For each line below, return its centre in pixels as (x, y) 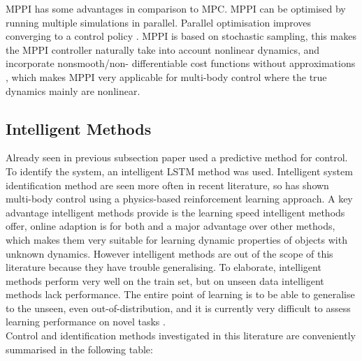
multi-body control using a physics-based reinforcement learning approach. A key (179, 199)
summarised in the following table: (79, 349)
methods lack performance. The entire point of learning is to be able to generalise (180, 294)
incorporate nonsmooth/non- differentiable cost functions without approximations (181, 63)
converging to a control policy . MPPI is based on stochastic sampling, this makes (181, 36)
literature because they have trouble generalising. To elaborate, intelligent (164, 267)
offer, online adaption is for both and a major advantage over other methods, (171, 226)
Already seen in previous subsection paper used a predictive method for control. (177, 157)
